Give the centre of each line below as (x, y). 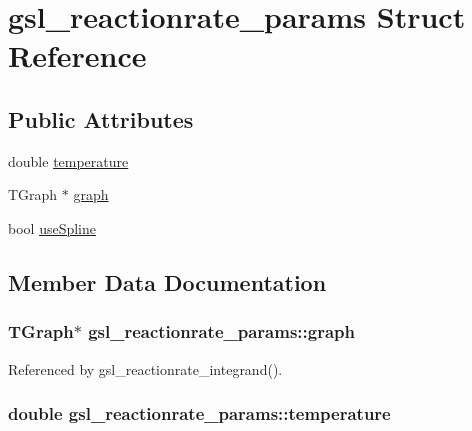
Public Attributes (101, 118)
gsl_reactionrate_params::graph (221, 331)
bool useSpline (52, 227)
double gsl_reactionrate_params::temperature (199, 413)
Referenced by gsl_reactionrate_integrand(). (145, 368)
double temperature (68, 160)
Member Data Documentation (167, 281)
